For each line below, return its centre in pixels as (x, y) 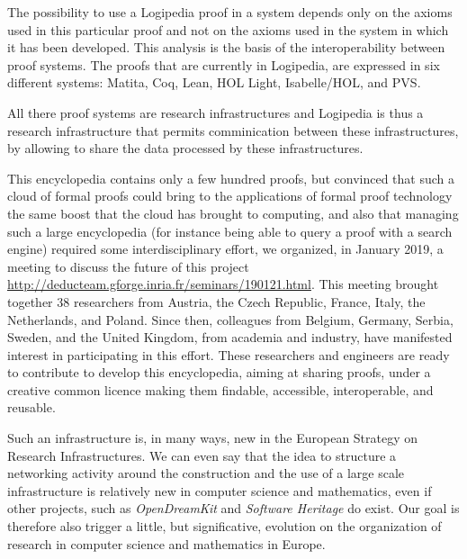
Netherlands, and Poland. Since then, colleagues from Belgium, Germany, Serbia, (230, 319)
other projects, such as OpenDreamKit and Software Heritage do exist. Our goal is (233, 508)
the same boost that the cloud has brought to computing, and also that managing (233, 213)
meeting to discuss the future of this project (128, 266)
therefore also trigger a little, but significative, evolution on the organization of (225, 526)
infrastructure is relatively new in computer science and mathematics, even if (220, 490)
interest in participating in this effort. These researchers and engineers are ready (229, 354)
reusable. (31, 407)
